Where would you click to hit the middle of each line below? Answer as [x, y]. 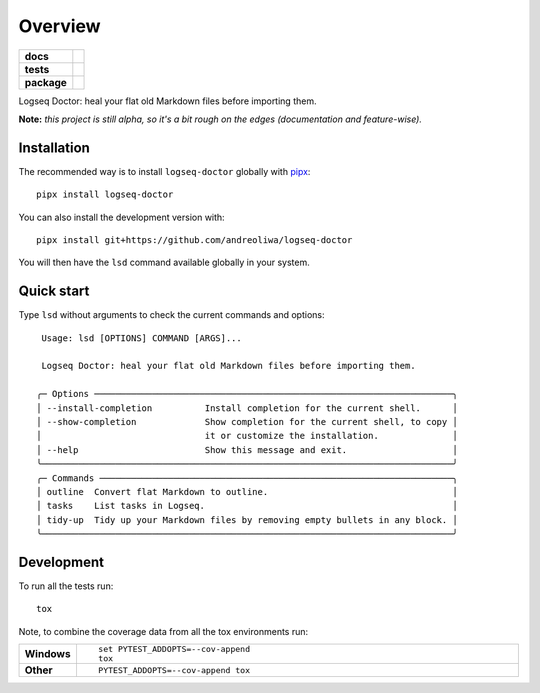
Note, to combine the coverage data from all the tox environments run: [163, 631]
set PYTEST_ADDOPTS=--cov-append [174, 649]
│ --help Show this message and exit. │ [247, 449]
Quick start [54, 291]
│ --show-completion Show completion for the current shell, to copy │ [247, 422]
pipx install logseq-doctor [105, 194]
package [45, 82]
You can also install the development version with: [121, 217]
